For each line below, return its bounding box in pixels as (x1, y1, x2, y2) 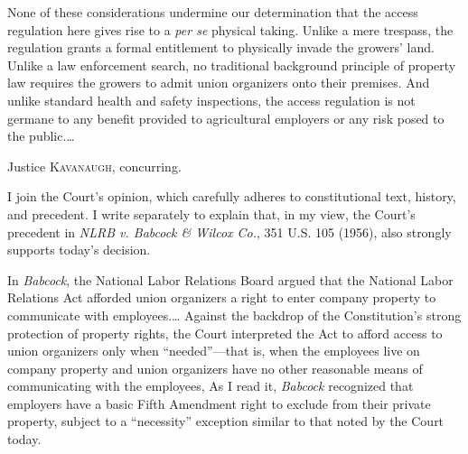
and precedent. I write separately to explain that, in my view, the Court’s (7, 204, 416, 223)
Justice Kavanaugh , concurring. (7, 156, 182, 175)
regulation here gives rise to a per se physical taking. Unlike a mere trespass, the (7, 20, 454, 39)
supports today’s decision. (7, 240, 151, 259)
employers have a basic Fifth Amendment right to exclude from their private (7, 394, 431, 412)
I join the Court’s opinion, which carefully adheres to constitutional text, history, (7, 187, 456, 206)
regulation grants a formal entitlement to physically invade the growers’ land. (7, 38, 435, 57)
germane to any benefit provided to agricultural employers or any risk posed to (7, 108, 445, 127)
